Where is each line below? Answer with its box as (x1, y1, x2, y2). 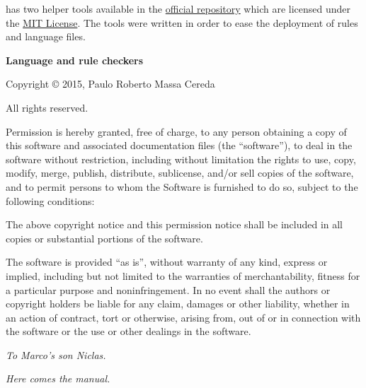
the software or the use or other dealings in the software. (6, 324, 251, 339)
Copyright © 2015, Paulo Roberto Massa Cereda (6, 76, 215, 91)
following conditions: (6, 193, 95, 208)
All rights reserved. (6, 100, 88, 114)
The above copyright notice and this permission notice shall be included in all (6, 217, 343, 232)
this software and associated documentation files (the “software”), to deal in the (6, 138, 353, 153)
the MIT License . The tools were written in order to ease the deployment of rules (6, 15, 358, 30)
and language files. (6, 29, 86, 44)
